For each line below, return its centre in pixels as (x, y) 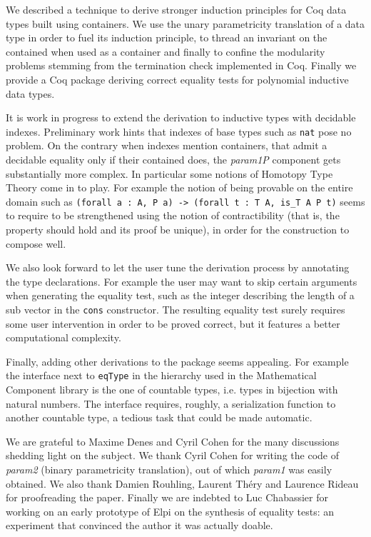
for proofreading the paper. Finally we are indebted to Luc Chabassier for (167, 497)
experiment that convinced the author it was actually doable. (139, 525)
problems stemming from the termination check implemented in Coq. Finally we (181, 65)
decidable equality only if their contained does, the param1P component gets (173, 159)
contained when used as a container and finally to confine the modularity (166, 51)
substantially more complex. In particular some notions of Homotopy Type (169, 173)
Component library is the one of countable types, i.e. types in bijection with (172, 390)
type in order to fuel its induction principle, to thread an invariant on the (167, 37)
